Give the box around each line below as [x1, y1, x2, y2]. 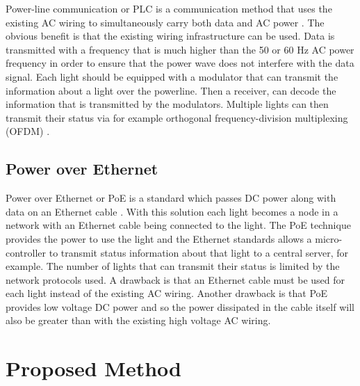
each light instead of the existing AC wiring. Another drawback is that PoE [6, 286, 328, 300]
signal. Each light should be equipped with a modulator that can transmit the [6, 69, 338, 83]
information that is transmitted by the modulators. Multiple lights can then [6, 97, 329, 111]
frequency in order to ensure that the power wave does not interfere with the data [6, 56, 354, 70]
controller [6, 245, 47, 259]
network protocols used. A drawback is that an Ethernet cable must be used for [6, 272, 345, 287]
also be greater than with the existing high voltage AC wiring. [6, 313, 271, 328]
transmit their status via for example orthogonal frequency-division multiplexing [6, 110, 348, 124]
